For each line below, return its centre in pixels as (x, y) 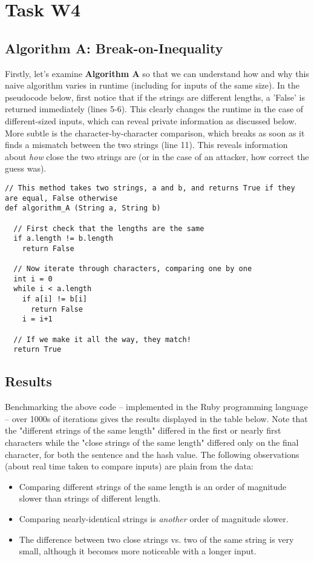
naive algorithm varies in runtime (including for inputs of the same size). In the (152, 85)
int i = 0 (33, 279)
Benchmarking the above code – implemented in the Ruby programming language (156, 407)
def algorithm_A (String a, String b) (83, 208)
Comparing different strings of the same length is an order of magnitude (153, 486)
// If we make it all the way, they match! (102, 339)
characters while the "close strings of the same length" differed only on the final (152, 442)
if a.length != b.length (63, 239)
